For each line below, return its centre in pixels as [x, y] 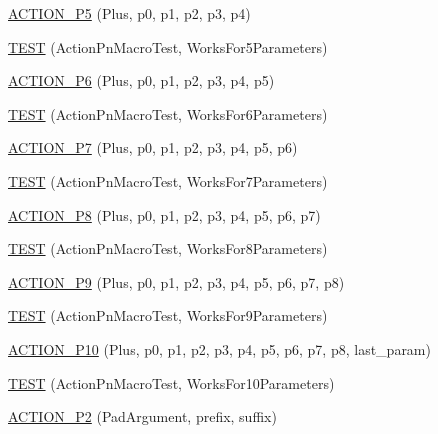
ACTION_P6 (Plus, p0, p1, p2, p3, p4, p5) [141, 80]
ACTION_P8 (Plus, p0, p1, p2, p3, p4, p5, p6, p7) [164, 214]
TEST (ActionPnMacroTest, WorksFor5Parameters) [168, 46]
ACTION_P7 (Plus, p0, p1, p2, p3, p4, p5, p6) [153, 147]
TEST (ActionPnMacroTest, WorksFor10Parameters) [171, 382]
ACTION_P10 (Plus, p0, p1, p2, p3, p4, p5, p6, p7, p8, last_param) [219, 348]
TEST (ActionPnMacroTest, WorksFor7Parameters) [168, 180]
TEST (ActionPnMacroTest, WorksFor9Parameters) [168, 315]
